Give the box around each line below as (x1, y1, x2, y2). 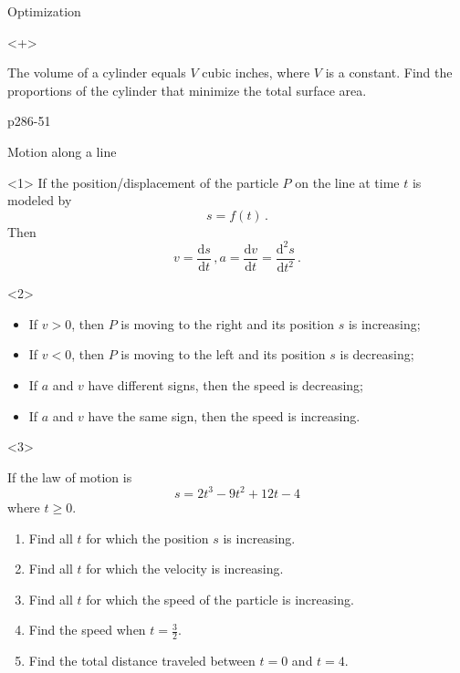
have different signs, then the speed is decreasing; (88, 376, 364, 395)
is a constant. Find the (325, 63, 453, 82)
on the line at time (295, 172, 400, 192)
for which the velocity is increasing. (86, 559, 284, 578)
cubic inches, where (202, 63, 310, 82)
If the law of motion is (7, 467, 132, 486)
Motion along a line (7, 141, 117, 160)
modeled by (7, 191, 72, 210)
